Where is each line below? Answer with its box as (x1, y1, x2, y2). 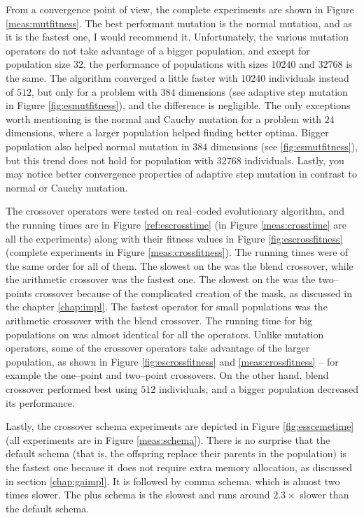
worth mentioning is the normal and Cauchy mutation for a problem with (6, 111, 321, 126)
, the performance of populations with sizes (83, 57, 268, 71)
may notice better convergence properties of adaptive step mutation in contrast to (6, 166, 358, 181)
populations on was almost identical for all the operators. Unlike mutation (6, 326, 324, 341)
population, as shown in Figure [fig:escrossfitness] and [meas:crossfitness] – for (6, 354, 339, 368)
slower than (300, 487, 349, 502)
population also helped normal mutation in (6, 138, 190, 153)
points (6, 285, 32, 300)
